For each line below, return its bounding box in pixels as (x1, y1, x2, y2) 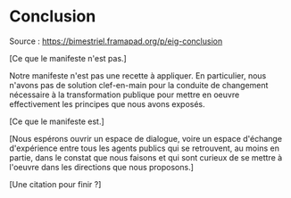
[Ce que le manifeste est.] (9, 116, 104, 127)
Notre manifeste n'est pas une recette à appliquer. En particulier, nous (9, 70, 267, 81)
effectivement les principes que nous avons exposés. (9, 98, 205, 109)
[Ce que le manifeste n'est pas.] (9, 53, 127, 63)
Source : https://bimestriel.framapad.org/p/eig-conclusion (9, 36, 223, 46)
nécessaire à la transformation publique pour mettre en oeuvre (9, 89, 240, 100)
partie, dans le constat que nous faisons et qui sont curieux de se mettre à (9, 152, 283, 162)
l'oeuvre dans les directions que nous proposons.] (9, 161, 195, 172)
